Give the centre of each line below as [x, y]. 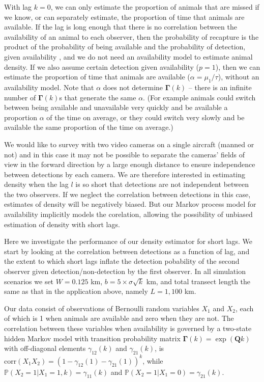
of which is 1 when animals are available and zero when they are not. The [119, 318]
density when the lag [36, 184]
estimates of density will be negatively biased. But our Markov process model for [130, 204]
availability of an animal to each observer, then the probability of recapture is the [131, 36]
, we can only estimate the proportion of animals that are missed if [155, 7]
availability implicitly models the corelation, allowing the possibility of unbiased [128, 214]
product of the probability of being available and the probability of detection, [125, 47]
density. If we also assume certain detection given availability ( [101, 66]
